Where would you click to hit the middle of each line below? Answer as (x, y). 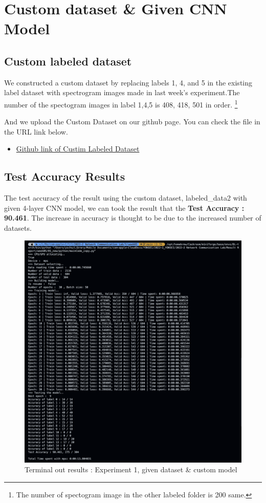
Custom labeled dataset (68, 61)
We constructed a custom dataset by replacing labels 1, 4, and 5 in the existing (128, 82)
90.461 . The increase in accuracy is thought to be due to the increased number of (133, 218)
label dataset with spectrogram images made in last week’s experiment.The (122, 92)
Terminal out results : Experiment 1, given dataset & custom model (131, 469)
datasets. (18, 227)
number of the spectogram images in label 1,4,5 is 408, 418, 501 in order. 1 (121, 103)
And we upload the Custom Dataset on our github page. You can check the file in (132, 122)
